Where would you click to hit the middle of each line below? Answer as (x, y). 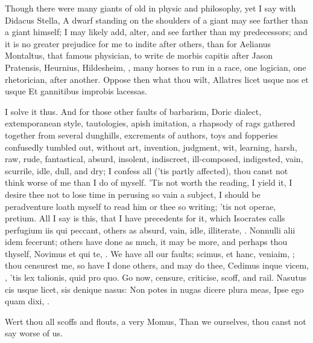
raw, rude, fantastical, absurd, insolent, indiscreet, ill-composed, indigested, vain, (154, 159)
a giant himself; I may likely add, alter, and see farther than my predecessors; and (156, 32)
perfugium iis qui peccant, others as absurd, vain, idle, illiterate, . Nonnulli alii (150, 230)
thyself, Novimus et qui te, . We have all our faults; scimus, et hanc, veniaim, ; (150, 253)
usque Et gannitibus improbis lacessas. (76, 91)
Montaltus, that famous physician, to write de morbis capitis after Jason (139, 55)
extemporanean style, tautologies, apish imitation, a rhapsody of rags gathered (150, 123)
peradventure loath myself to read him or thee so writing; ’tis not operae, (141, 206)
